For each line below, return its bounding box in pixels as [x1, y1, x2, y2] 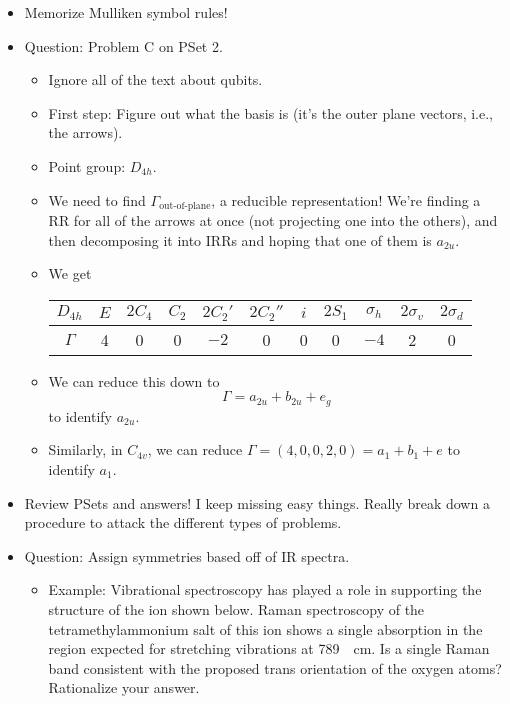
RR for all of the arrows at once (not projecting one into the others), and [48, 210, 498, 231]
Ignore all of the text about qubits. [48, 69, 263, 90]
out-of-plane [159, 201, 211, 212]
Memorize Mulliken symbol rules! [24, 2, 228, 22]
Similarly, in [48, 439, 123, 460]
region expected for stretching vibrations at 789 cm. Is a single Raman [48, 638, 490, 659]
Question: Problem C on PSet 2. [24, 35, 223, 56]
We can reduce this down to [48, 370, 220, 391]
